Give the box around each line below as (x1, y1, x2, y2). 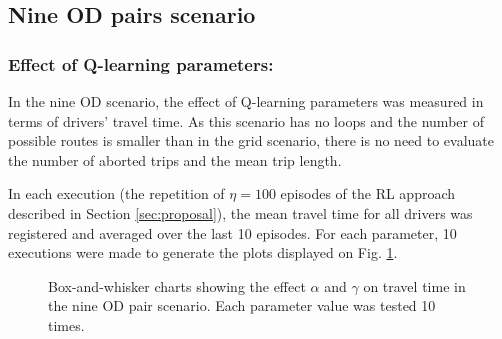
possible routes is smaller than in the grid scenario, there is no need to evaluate (8, 130, 495, 151)
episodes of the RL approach (280, 183, 456, 204)
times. (48, 314, 85, 335)
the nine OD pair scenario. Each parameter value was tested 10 (48, 295, 436, 316)
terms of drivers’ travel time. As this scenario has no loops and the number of (8, 110, 484, 131)
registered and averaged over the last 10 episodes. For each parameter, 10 (8, 222, 457, 243)
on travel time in (363, 275, 466, 296)
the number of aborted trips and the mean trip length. (8, 149, 342, 170)
